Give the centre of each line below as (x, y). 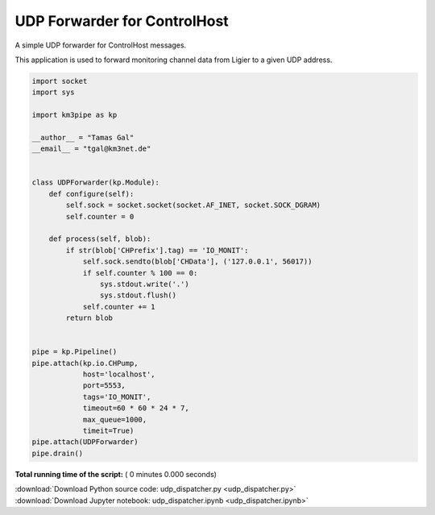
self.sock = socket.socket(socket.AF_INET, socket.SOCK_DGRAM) (193, 205)
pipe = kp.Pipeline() (75, 352)
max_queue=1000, (115, 419)
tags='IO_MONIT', (117, 397)
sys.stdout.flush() (138, 295)
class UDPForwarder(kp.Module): (96, 183)
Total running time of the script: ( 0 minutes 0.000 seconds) (116, 474)
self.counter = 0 (100, 216)
